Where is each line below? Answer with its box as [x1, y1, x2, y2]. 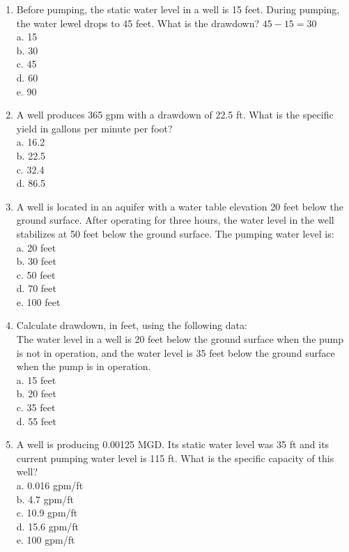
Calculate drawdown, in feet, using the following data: [16, 318, 247, 332]
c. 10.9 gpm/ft [16, 505, 78, 520]
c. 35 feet [16, 400, 56, 415]
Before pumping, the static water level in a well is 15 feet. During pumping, [16, 2, 340, 16]
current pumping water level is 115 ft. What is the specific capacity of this [16, 450, 334, 465]
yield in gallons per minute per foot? [16, 121, 173, 135]
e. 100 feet [16, 294, 61, 309]
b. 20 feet [16, 386, 56, 401]
